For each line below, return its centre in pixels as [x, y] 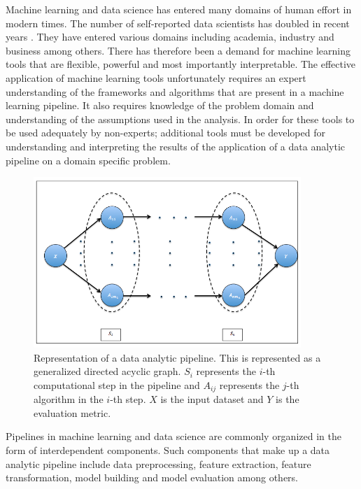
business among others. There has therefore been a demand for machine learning [178, 50]
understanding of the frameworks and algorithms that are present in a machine [175, 91]
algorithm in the [69, 399]
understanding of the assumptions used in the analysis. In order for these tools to [180, 119]
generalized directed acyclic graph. [107, 371]
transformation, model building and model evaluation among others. [152, 477]
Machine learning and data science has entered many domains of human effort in [179, 9]
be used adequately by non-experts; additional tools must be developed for [165, 133]
